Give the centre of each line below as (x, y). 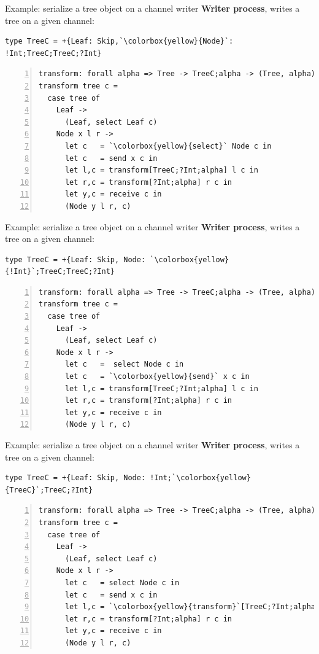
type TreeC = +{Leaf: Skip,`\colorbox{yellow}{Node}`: (119, 41)
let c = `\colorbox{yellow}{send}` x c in (157, 377)
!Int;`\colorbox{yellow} (200, 478)
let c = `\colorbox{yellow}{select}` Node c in (168, 146)
